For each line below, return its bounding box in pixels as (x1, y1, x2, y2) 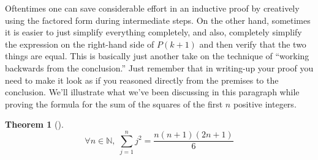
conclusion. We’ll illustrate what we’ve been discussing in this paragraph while (5, 85, 300, 98)
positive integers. (233, 97, 297, 110)
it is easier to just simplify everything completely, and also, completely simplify (5, 26, 302, 38)
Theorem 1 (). (5, 118, 64, 131)
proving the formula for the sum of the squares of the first (5, 97, 223, 110)
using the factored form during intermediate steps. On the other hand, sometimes (5, 13, 311, 26)
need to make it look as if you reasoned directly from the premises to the (5, 73, 279, 86)
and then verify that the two (199, 37, 306, 50)
